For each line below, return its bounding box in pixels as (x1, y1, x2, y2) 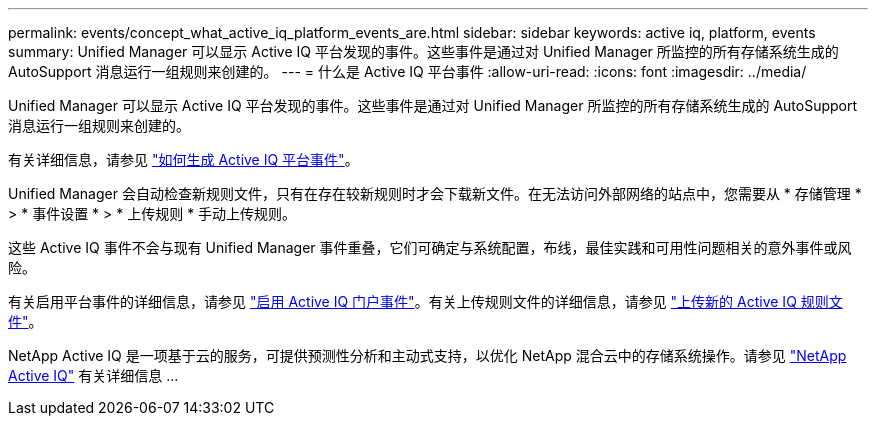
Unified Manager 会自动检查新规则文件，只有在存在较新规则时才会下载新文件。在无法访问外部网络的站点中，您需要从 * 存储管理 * (8, 185, 862, 202)
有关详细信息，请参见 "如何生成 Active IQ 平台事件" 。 (8, 151, 359, 168)
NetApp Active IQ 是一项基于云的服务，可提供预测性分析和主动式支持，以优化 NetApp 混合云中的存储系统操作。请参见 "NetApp (8, 347, 847, 364)
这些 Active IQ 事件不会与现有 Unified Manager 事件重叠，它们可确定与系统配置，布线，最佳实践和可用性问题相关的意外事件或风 (8, 239, 852, 256)
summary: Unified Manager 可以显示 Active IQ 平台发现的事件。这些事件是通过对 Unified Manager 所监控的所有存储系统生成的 (8, 43, 839, 60)
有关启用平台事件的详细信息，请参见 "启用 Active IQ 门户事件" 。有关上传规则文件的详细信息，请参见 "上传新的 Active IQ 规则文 (8, 293, 843, 310)
